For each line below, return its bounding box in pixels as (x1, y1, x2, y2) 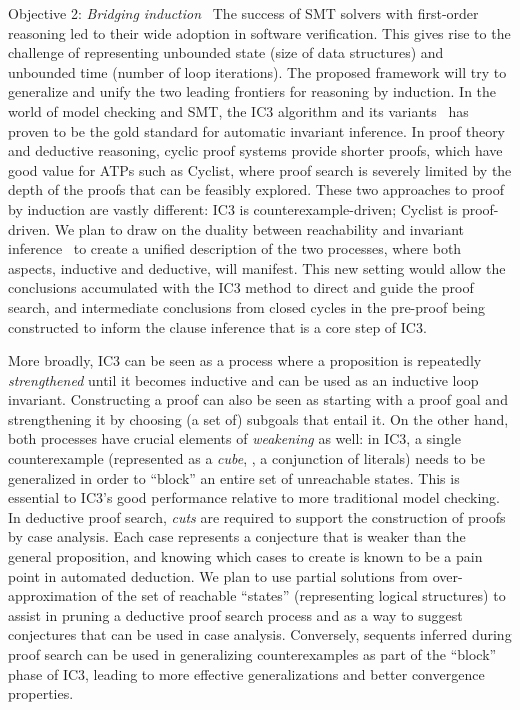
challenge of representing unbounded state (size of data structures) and (8, 42, 444, 63)
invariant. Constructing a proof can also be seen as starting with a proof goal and (8, 389, 508, 410)
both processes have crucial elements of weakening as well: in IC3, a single (8, 428, 461, 449)
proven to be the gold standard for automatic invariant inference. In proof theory (8, 120, 506, 141)
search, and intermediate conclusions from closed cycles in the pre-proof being (8, 296, 485, 317)
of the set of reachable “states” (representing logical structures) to (101, 585, 506, 606)
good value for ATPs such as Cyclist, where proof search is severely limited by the (8, 159, 512, 180)
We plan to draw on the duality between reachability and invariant (54, 218, 464, 239)
